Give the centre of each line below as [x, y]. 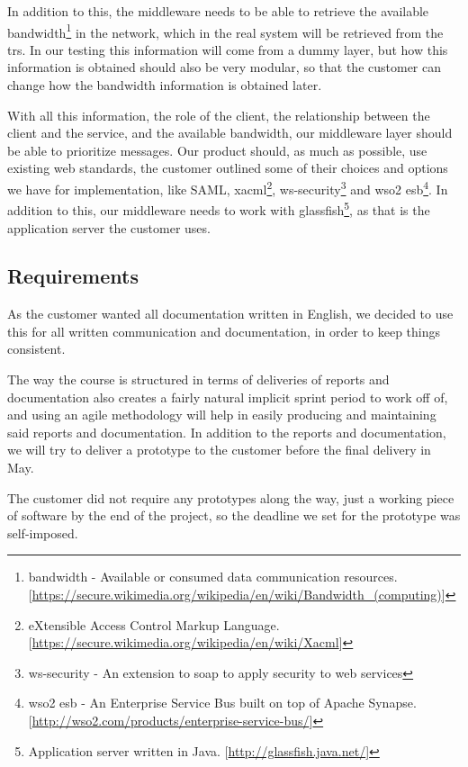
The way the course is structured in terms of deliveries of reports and [198, 379]
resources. [371, 577]
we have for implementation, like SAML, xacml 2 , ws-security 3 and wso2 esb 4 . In [228, 188]
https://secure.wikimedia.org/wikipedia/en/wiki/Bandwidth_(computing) [237, 595]
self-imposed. [43, 532]
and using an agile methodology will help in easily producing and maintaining [222, 415]
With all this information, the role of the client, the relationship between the [219, 115]
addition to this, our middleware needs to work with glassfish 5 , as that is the [219, 208]
